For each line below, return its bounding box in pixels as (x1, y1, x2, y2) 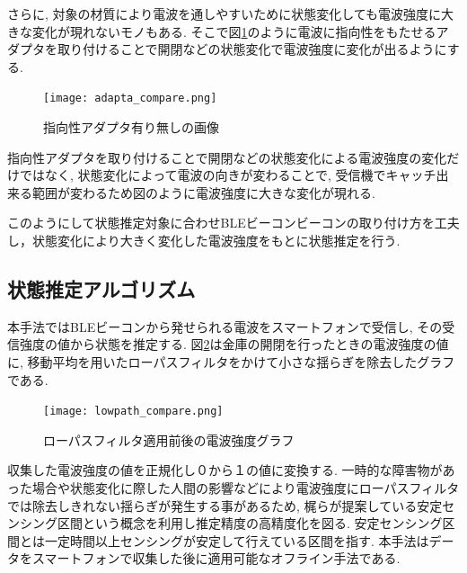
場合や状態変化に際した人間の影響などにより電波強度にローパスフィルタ (31, 479, 460, 497)
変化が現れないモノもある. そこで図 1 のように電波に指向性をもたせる (31, 22, 436, 40)
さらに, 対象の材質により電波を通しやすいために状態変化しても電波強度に (7, 4, 442, 22)
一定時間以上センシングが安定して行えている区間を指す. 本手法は (44, 531, 429, 550)
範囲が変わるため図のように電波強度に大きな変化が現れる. (31, 183, 375, 201)
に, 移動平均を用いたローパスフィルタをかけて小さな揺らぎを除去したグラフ (7, 352, 455, 371)
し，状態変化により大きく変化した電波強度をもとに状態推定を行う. (7, 231, 401, 249)
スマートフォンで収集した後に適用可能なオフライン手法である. (31, 549, 401, 568)
